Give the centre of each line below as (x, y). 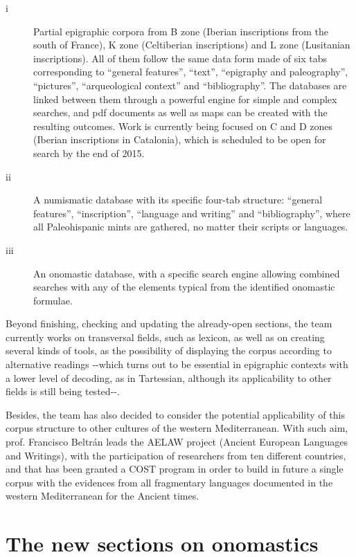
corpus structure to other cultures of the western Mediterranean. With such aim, (177, 428)
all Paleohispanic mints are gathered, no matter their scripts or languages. (191, 227)
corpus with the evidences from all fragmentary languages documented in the (169, 482)
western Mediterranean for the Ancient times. (103, 496)
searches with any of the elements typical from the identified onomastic (184, 287)
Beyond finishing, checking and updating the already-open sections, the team (169, 323)
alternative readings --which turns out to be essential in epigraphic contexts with (177, 364)
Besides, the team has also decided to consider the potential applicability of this (175, 414)
